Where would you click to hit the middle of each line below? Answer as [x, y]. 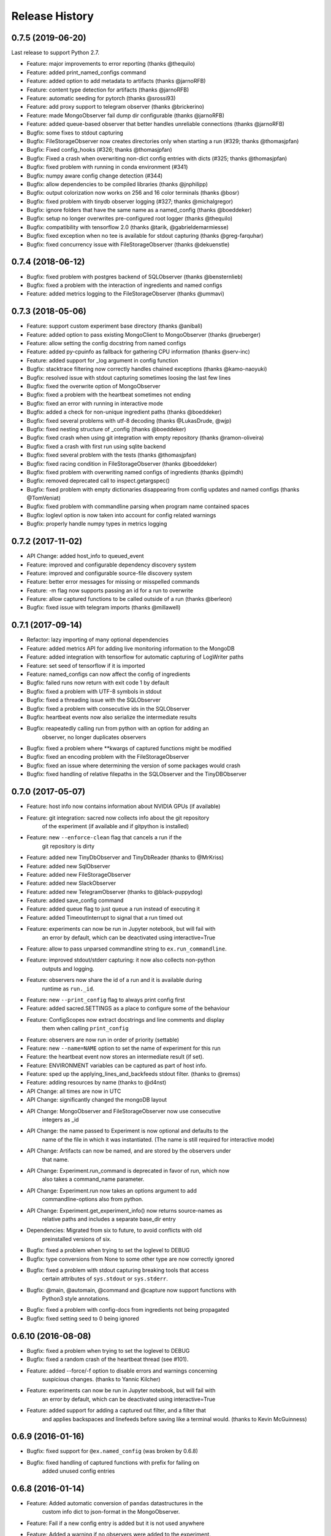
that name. [55, 1159]
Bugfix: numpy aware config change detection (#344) [95, 176]
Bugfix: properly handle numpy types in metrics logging [97, 524]
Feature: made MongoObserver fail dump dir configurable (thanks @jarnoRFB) [126, 115]
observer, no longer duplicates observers [94, 737]
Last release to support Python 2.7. [55, 53]
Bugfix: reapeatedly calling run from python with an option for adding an [118, 729]
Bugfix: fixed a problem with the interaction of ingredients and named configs [124, 285]
